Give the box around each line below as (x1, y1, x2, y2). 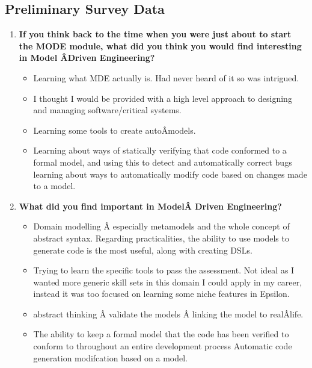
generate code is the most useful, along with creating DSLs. (33, 243, 252, 256)
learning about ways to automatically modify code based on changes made (33, 167, 307, 180)
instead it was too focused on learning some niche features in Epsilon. (33, 287, 290, 300)
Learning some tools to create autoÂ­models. (33, 123, 196, 136)
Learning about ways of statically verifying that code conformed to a (33, 144, 287, 157)
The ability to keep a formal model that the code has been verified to (33, 328, 289, 340)
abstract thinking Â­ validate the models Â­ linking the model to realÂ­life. (33, 307, 304, 320)
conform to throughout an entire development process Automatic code (33, 340, 292, 352)
